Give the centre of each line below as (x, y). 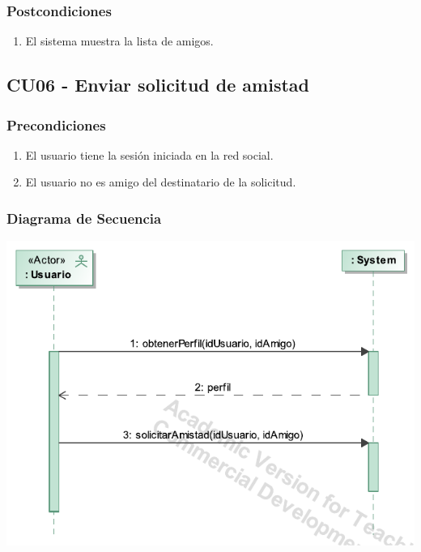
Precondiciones (56, 124)
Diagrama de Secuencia (84, 218)
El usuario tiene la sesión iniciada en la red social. (149, 154)
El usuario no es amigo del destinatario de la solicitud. (161, 182)
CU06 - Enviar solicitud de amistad (158, 85)
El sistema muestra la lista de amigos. (119, 41)
